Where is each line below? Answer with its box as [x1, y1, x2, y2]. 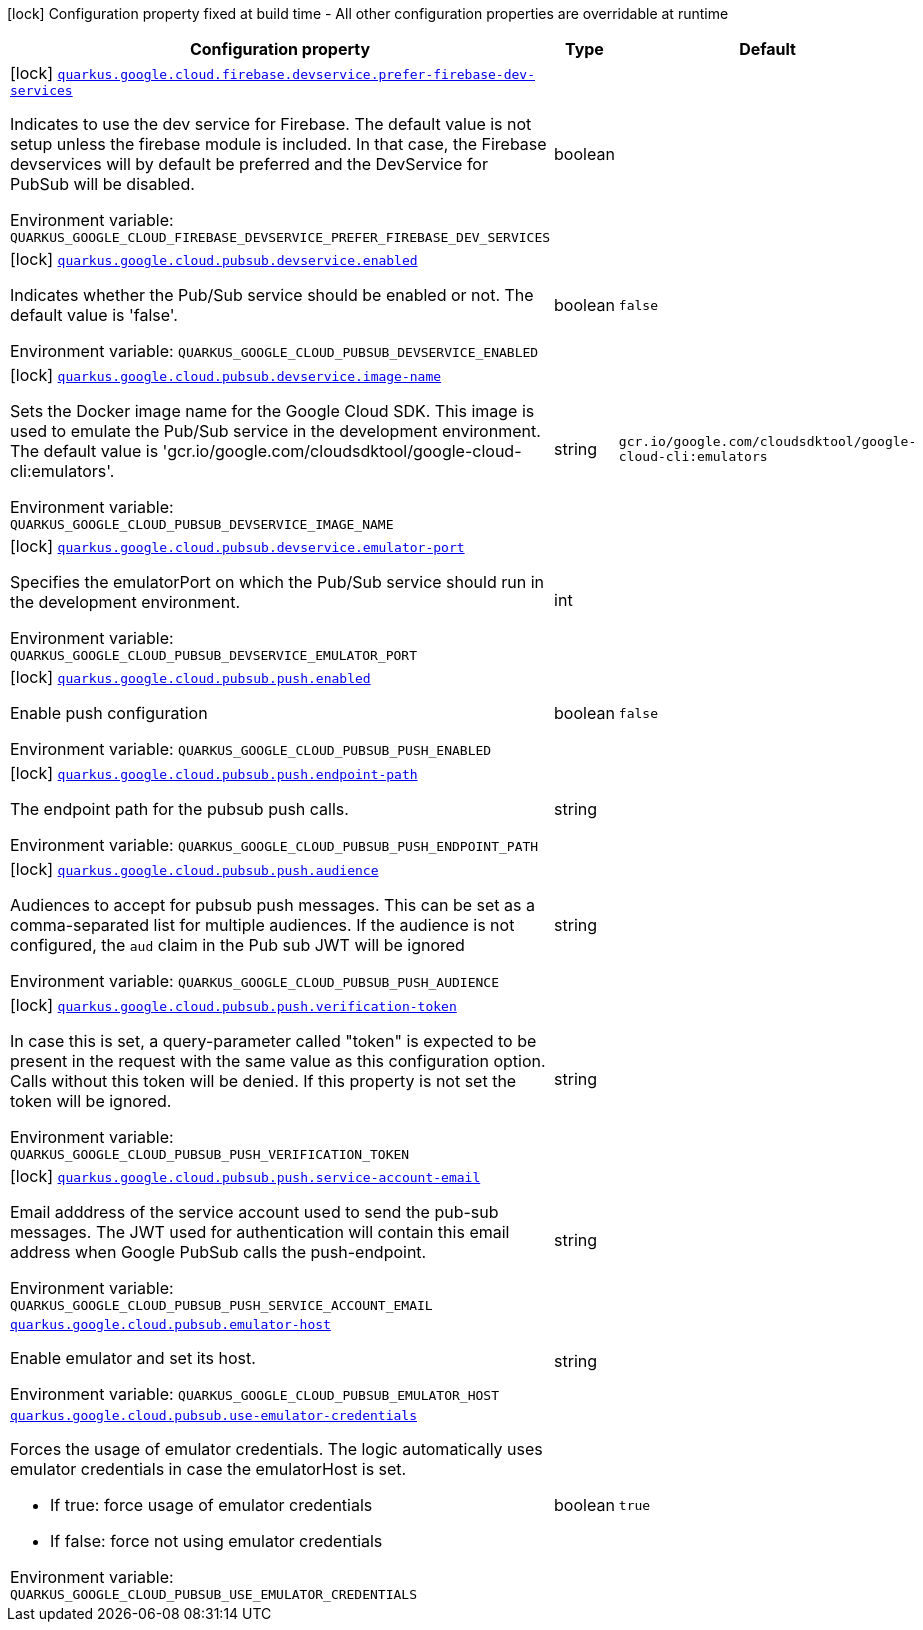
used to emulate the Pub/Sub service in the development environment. [10, 421, 541, 441]
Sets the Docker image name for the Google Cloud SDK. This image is [10, 401, 535, 421]
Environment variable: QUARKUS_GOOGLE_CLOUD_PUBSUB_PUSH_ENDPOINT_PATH [10, 835, 539, 855]
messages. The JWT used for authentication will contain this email [10, 1222, 510, 1242]
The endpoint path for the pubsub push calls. [10, 799, 349, 819]
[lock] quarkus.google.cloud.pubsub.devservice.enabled [10, 249, 418, 269]
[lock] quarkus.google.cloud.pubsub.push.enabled [10, 667, 371, 687]
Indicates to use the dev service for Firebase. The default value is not [10, 114, 532, 134]
